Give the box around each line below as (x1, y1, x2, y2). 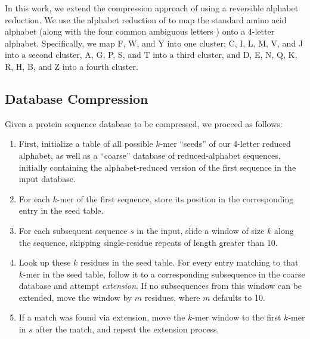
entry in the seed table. (18, 204, 104, 217)
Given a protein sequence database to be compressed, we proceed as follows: (5, 117, 283, 130)
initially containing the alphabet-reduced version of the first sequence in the (18, 161, 296, 173)
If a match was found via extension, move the (18, 311, 185, 323)
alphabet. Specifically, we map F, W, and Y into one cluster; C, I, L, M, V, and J (5, 36, 303, 49)
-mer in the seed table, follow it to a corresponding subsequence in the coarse (23, 267, 305, 280)
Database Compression (5, 89, 148, 107)
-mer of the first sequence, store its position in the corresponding (57, 192, 294, 205)
